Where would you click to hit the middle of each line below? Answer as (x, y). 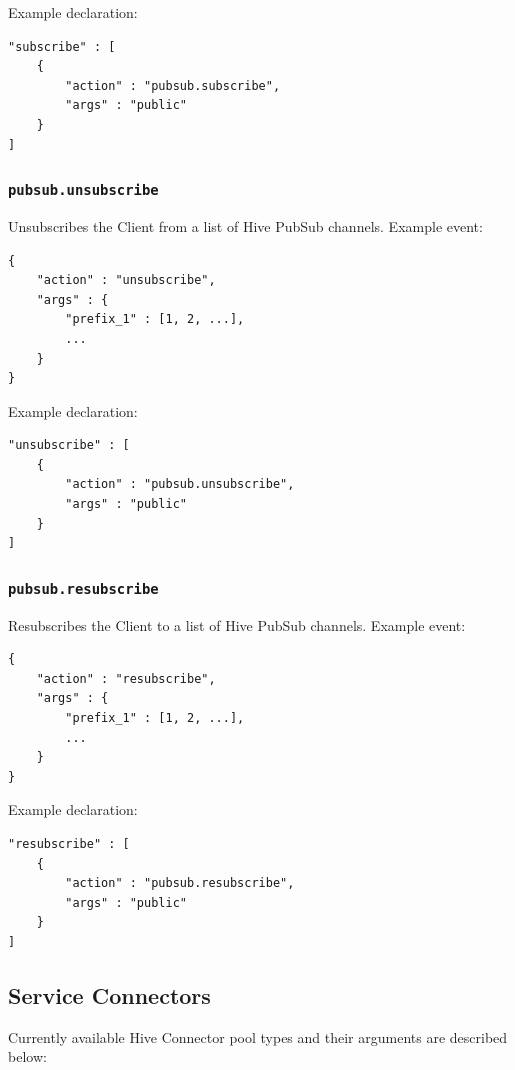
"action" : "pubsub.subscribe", (173, 85)
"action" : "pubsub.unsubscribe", (180, 484)
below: (27, 1056)
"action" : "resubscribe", (126, 678)
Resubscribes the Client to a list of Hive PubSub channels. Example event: (237, 624)
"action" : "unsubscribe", (126, 280)
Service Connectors (109, 994)
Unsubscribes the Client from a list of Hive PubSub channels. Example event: (245, 225)
